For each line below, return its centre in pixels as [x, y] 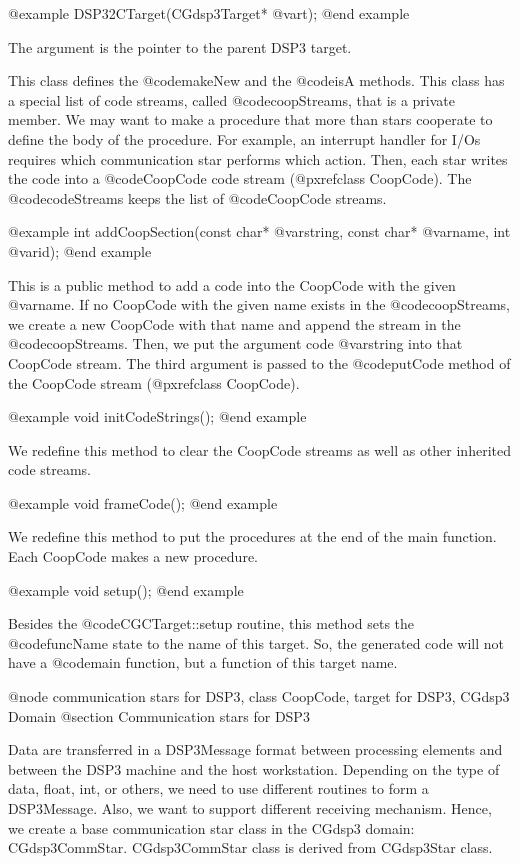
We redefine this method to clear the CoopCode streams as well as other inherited [259, 449]
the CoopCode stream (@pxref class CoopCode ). [154, 382]
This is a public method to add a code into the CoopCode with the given [232, 284]
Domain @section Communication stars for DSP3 [159, 715]
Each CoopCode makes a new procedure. [133, 556]
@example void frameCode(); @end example [143, 502]
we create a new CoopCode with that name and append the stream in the [234, 323]
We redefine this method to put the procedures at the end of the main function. [252, 536]
